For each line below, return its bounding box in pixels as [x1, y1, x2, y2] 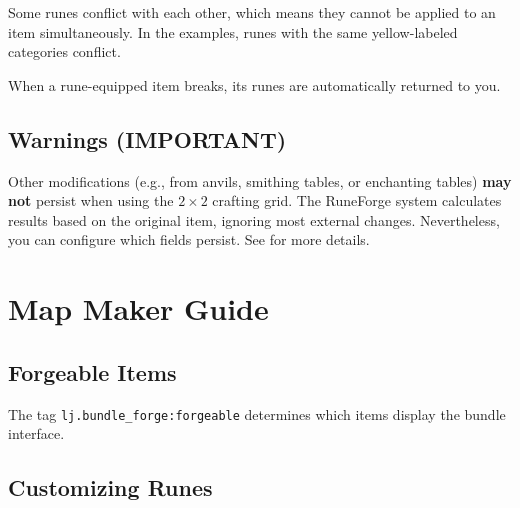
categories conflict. [8, 41, 121, 62]
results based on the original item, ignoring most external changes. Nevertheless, [8, 209, 500, 230]
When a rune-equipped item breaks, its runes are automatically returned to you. [8, 74, 501, 95]
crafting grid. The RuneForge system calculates [212, 190, 502, 211]
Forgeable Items [8, 356, 177, 387]
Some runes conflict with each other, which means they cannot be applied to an [8, 2, 496, 22]
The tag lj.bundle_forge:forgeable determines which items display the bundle [8, 403, 506, 424]
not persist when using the [8, 190, 174, 211]
